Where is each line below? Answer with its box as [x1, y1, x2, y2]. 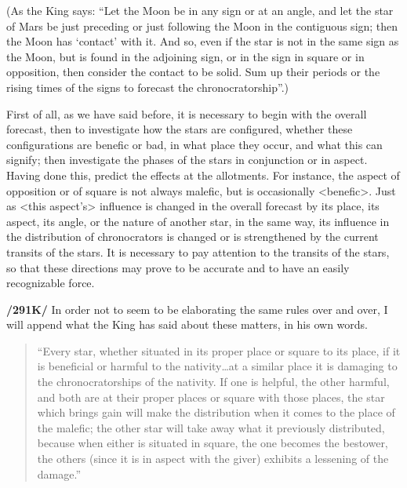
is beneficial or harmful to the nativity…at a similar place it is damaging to [37, 358, 398, 374]
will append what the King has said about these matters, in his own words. [6, 316, 368, 333]
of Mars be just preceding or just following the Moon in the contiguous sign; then [6, 17, 398, 34]
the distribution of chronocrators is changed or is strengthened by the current [6, 228, 379, 245]
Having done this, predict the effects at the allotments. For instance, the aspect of [6, 166, 400, 183]
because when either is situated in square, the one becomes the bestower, [37, 435, 388, 451]
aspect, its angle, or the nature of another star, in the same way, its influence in [6, 213, 390, 229]
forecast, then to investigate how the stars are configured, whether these [6, 121, 353, 137]
